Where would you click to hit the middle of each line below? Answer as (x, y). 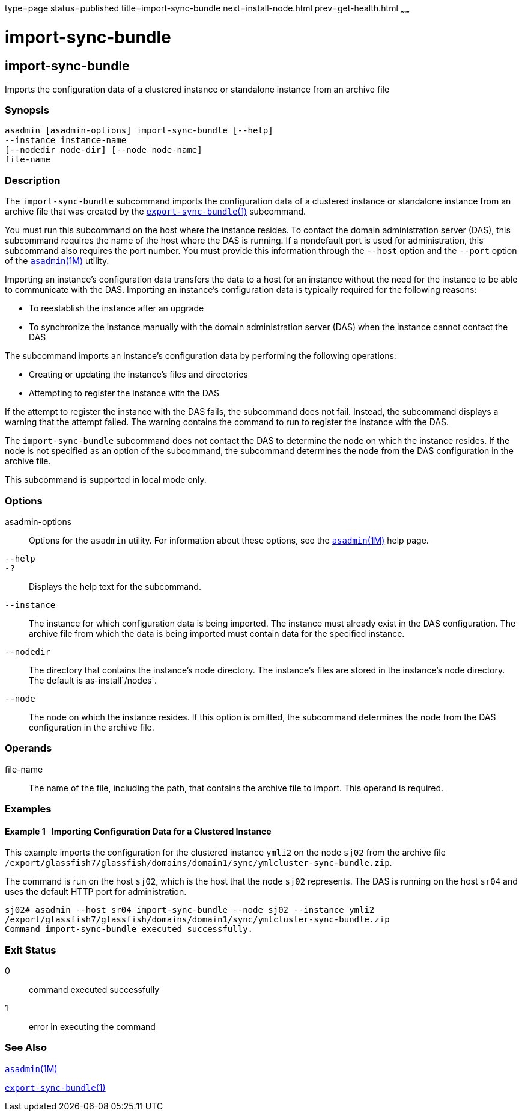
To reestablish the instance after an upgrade (117, 308)
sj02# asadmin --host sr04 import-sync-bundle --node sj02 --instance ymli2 (190, 910)
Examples (28, 809)
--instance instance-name (66, 140)
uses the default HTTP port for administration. (96, 892)
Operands (29, 748)
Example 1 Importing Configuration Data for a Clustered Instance (138, 831)
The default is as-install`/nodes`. (93, 680)
